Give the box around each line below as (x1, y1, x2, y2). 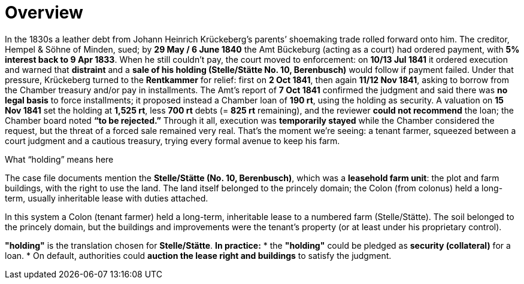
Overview (5, 2, 83, 23)
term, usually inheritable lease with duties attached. (5, 193, 208, 203)
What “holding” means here (5, 154, 114, 164)
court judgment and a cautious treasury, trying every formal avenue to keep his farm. (5, 135, 340, 146)
